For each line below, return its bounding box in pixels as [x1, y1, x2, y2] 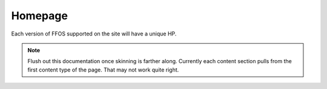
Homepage [11, 9, 68, 22]
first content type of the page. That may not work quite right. [27, 66, 179, 73]
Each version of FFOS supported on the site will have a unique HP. [11, 30, 177, 37]
